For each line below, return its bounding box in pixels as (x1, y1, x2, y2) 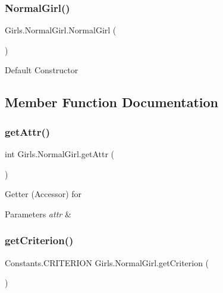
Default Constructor (5, 64, 78, 76)
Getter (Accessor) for (5, 188, 82, 200)
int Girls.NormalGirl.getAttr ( (5, 148, 115, 160)
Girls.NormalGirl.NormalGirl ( (5, 24, 117, 36)
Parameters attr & (5, 207, 71, 220)
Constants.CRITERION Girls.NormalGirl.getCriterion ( (5, 256, 209, 269)
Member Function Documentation (5, 93, 219, 111)
